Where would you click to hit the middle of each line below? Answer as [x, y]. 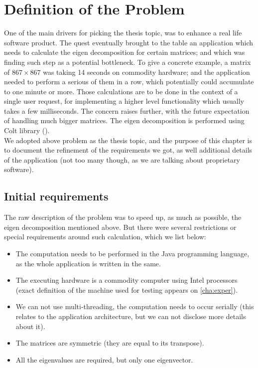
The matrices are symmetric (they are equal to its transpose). [110, 343]
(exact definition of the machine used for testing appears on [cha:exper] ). [127, 289]
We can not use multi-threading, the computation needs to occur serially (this [135, 306]
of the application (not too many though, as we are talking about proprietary [122, 159]
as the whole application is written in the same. [88, 263]
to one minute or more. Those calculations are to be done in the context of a [121, 91]
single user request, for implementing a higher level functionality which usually [124, 101]
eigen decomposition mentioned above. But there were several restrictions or [120, 227]
